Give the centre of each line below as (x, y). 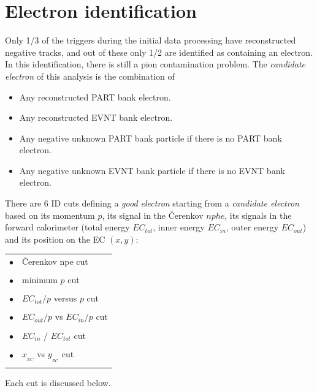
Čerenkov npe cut (55, 261)
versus (65, 298)
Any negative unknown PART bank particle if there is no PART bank (151, 138)
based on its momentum (50, 215)
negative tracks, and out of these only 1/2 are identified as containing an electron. (159, 52)
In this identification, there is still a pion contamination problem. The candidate (155, 64)
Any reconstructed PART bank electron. (95, 97)
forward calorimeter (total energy (67, 227)
